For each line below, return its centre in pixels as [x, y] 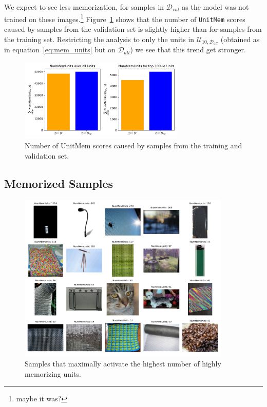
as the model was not [215, 7]
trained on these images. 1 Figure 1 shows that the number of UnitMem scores [125, 18]
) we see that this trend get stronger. [188, 50]
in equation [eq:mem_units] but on [60, 50]
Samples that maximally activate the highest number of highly [123, 364]
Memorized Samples [59, 183]
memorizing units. [53, 373]
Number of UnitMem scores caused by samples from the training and [133, 145]
